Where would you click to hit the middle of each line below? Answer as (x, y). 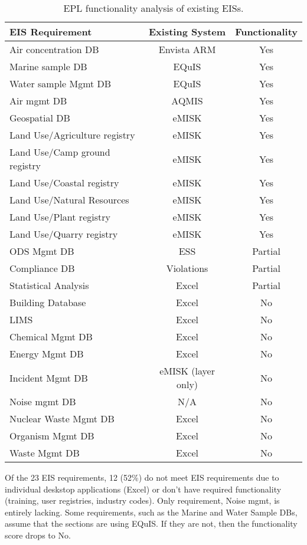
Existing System (187, 32)
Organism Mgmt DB (52, 436)
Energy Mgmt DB (47, 354)
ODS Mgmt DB (42, 251)
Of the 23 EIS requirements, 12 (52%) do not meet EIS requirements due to (142, 477)
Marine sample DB (48, 66)
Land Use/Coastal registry (64, 183)
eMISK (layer (187, 371)
